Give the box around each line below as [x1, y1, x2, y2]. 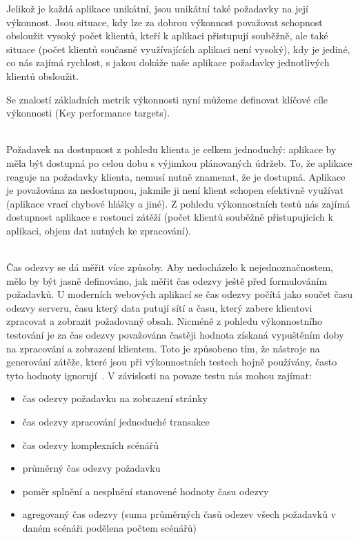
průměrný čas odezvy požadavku [22, 461, 161, 475]
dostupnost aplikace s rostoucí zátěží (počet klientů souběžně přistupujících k [6, 210, 333, 224]
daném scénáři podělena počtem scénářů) [22, 521, 197, 534]
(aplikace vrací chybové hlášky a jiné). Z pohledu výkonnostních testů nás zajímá [6, 196, 350, 210]
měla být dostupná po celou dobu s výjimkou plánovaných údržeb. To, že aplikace [6, 155, 352, 170]
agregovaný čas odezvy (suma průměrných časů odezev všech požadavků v [22, 507, 337, 521]
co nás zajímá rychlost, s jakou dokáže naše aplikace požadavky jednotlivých [6, 55, 330, 70]
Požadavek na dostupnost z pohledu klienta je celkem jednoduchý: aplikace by [6, 142, 337, 157]
